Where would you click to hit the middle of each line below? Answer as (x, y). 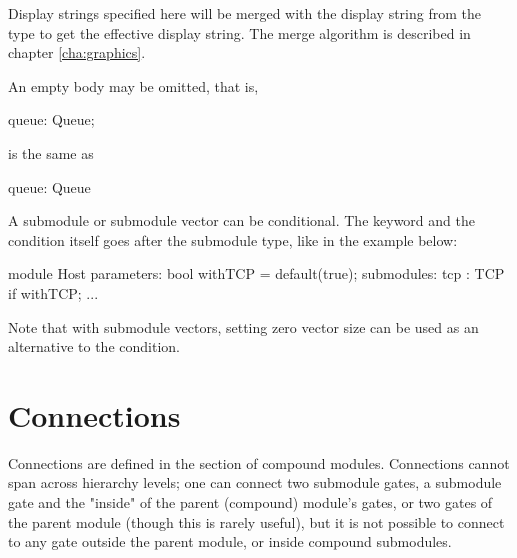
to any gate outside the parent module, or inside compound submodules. (230, 541)
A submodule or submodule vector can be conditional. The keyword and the (241, 220)
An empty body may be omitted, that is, (133, 85)
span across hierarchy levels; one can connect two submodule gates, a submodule (255, 482)
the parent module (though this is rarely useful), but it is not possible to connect (256, 521)
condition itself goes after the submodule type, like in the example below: (233, 239)
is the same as (51, 152)
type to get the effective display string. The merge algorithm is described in (239, 32)
